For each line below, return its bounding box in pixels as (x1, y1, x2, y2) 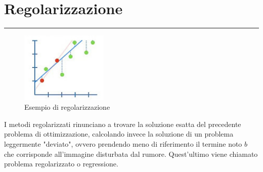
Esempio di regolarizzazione (24, 102, 110, 112)
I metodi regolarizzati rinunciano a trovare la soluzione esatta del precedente (4, 118, 241, 129)
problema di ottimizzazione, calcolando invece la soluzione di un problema (4, 128, 234, 139)
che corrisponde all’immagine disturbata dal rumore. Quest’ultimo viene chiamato (4, 148, 258, 159)
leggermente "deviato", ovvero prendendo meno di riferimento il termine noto (4, 139, 242, 149)
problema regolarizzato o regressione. (4, 158, 118, 169)
